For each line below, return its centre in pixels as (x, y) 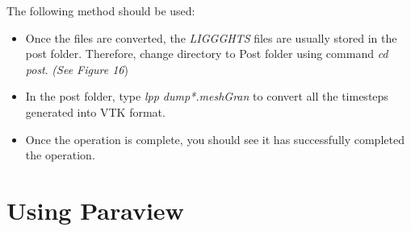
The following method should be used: (101, 10)
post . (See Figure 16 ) (77, 69)
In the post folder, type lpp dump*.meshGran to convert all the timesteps (207, 96)
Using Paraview (95, 210)
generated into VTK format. (95, 111)
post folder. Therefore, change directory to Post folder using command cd (207, 54)
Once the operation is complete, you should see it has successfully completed (215, 139)
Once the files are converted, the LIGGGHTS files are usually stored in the (211, 37)
